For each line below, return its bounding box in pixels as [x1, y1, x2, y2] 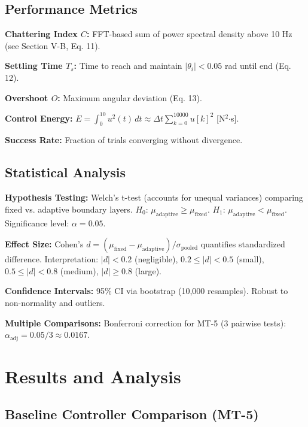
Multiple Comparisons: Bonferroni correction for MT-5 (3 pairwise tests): [5, 316, 286, 329]
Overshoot [5, 91, 48, 104]
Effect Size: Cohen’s [5, 238, 84, 250]
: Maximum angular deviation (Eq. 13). [57, 91, 202, 104]
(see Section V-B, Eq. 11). [5, 39, 100, 52]
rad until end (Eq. [225, 59, 291, 72]
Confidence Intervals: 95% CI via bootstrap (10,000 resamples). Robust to [5, 284, 288, 297]
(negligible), [135, 253, 178, 265]
